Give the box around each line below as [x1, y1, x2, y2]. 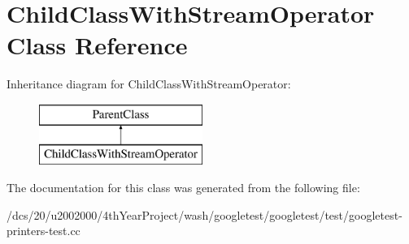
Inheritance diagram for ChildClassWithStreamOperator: [7, 75, 291, 92]
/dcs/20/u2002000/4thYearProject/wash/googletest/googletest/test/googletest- [7, 206, 402, 223]
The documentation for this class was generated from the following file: [7, 179, 360, 196]
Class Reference [7, 28, 188, 62]
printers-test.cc [7, 222, 80, 239]
